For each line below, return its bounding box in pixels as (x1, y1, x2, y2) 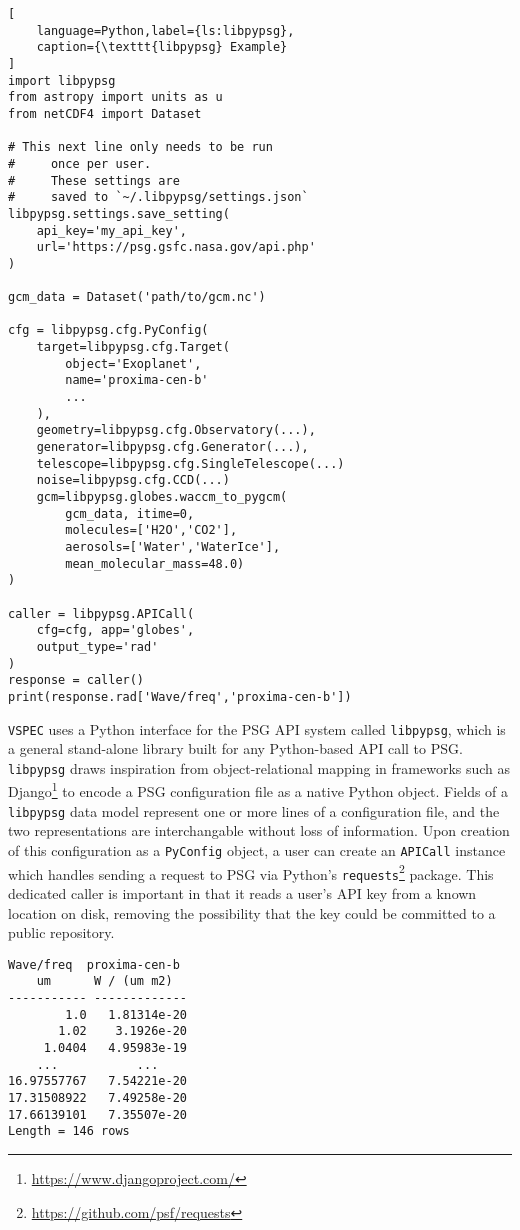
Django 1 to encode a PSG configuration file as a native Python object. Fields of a (8, 778, 509, 802)
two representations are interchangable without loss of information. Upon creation (8, 820, 510, 841)
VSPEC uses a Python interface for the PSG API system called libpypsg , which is (8, 718, 506, 739)
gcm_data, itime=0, (65, 506, 195, 521)
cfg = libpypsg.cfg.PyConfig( (8, 323, 209, 338)
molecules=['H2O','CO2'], (65, 523, 238, 538)
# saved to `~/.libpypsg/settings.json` (8, 190, 309, 205)
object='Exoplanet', (65, 356, 202, 371)
